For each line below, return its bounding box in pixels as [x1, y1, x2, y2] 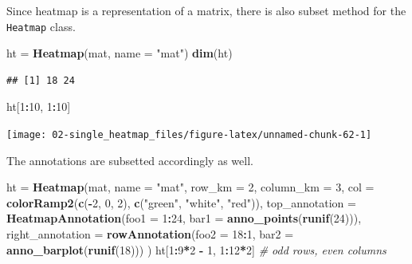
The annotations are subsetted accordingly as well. [6, 152, 253, 168]
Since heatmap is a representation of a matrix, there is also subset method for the [6, 2, 406, 18]
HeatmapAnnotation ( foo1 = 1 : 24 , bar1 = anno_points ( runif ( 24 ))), [6, 210, 362, 227]
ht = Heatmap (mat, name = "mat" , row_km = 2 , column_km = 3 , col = [6, 179, 375, 195]
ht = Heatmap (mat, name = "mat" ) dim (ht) [6, 45, 233, 61]
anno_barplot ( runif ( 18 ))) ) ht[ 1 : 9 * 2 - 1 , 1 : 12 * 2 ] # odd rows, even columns [6, 241, 386, 258]
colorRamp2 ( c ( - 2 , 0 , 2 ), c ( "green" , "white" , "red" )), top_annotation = [6, 194, 356, 211]
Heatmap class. [6, 18, 76, 34]
